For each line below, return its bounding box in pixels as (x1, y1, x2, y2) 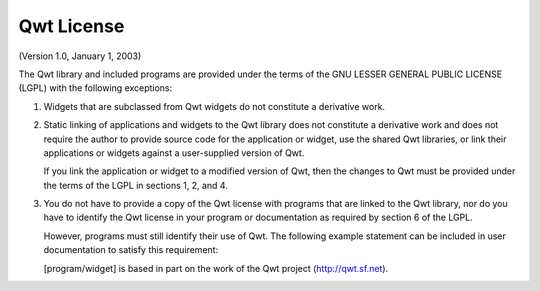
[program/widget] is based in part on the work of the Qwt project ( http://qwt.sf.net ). (43, 262, 389, 274)
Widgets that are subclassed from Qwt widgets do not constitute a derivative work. (43, 100, 385, 112)
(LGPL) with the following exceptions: (18, 82, 173, 94)
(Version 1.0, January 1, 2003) (18, 50, 142, 62)
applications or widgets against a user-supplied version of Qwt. (43, 146, 305, 159)
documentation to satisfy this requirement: (43, 244, 219, 256)
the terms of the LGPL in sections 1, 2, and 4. (43, 179, 229, 191)
